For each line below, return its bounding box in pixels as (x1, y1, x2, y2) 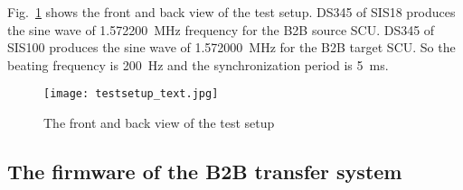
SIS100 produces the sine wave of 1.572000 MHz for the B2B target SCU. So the (7, 38, 456, 57)
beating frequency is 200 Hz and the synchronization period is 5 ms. (7, 55, 389, 74)
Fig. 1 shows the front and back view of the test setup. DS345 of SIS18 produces (7, 3, 456, 21)
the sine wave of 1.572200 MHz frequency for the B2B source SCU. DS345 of (7, 20, 435, 39)
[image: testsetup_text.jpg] (43, 87, 219, 101)
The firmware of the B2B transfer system (7, 158, 402, 185)
